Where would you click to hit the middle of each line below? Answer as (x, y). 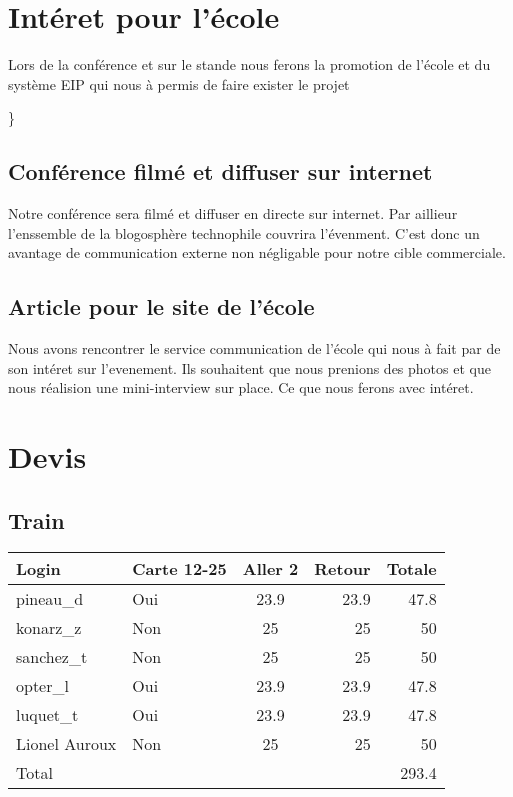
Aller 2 (270, 569)
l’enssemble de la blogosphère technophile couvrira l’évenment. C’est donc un (244, 232)
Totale (411, 569)
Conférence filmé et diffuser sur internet (220, 171)
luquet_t (47, 715)
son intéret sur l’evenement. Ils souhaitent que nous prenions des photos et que (249, 367)
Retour (342, 569)
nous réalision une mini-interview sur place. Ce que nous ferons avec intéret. (241, 387)
